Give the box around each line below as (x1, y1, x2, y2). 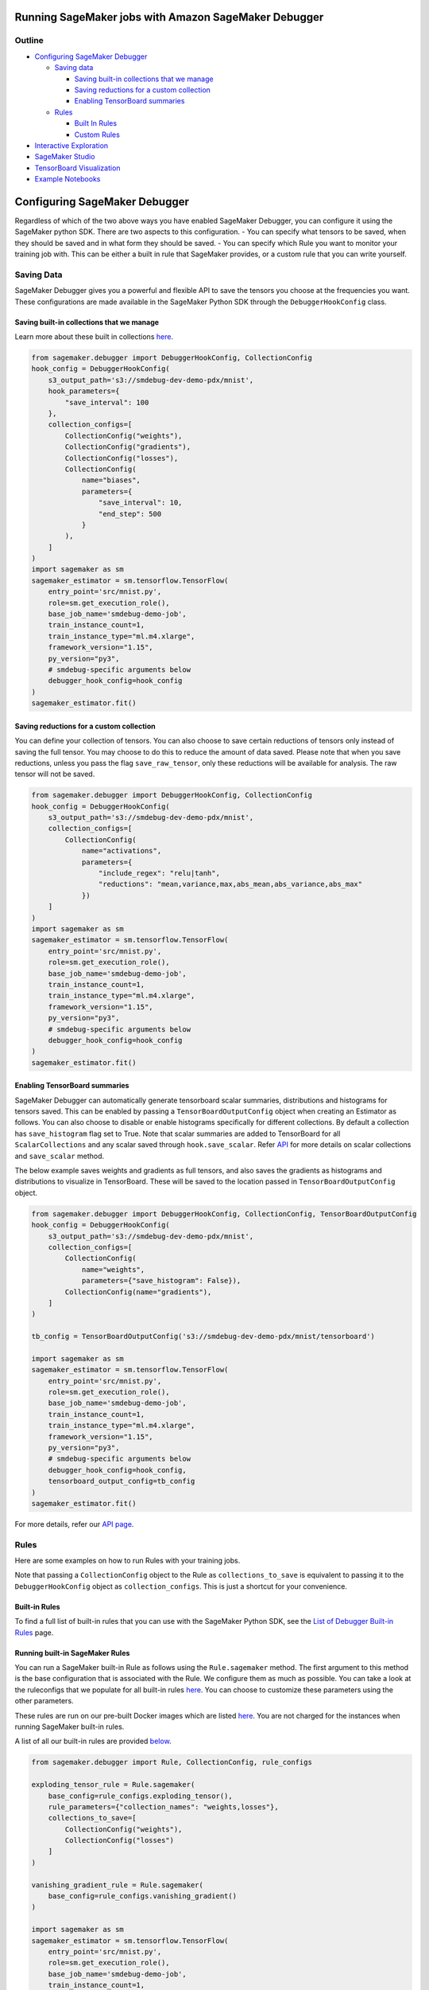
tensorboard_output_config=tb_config (48, 1477, 195, 1486)
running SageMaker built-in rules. (14, 1722, 125, 1731)
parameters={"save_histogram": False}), (81, 1276, 242, 1286)
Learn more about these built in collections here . (14, 332, 174, 341)
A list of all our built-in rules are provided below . (14, 1736, 172, 1746)
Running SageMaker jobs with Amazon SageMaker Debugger (14, 10, 324, 24)
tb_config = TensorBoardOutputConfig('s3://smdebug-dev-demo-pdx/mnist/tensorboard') (31, 1332, 375, 1341)
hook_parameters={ (48, 387, 120, 396)
